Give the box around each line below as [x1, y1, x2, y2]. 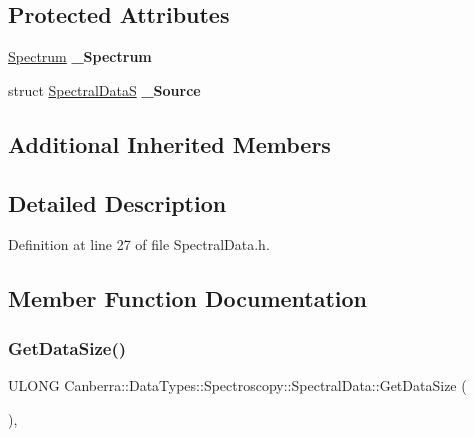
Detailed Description [8, 187, 227, 218]
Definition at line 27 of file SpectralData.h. [8, 234, 270, 255]
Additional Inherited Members [8, 128, 331, 159]
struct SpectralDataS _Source [8, 79, 201, 100]
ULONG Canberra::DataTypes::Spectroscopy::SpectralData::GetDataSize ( [8, 374, 467, 395]
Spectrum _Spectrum [8, 46, 152, 67]
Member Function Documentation [8, 283, 368, 314]
